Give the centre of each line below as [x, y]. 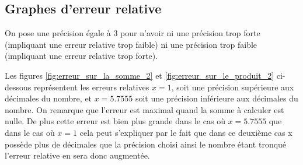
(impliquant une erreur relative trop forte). [81, 56]
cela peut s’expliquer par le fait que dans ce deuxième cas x [186, 132]
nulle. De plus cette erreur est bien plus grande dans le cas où [115, 121]
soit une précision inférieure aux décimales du [217, 98]
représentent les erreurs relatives [91, 87]
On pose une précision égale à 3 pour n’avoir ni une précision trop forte [133, 33]
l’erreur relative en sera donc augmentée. [77, 155]
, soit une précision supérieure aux [233, 87]
